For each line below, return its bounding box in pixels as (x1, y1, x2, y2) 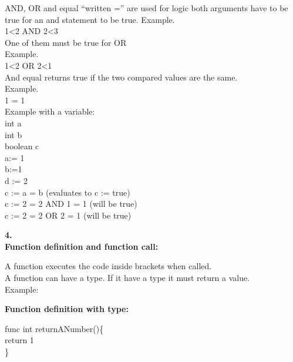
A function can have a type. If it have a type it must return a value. (5, 271, 250, 284)
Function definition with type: (5, 303, 129, 315)
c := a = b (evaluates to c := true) (5, 186, 130, 198)
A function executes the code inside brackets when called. (5, 260, 212, 272)
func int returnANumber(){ (5, 322, 104, 334)
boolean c (5, 140, 39, 152)
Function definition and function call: (5, 240, 159, 252)
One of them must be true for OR (5, 36, 127, 48)
